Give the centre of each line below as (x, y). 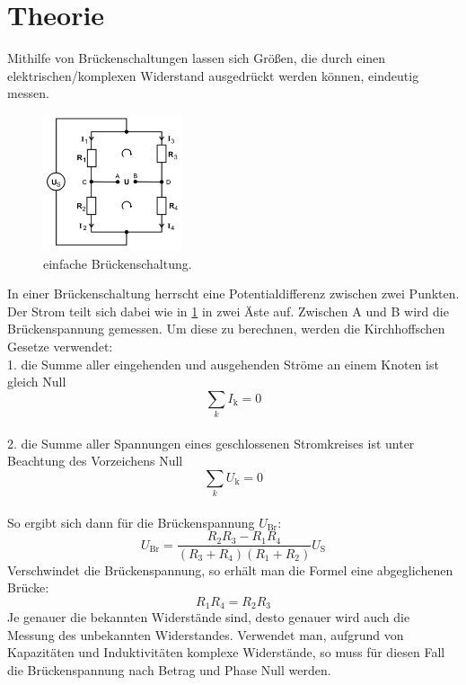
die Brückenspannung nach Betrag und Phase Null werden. (169, 669)
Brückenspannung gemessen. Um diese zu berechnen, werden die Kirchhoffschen (226, 329)
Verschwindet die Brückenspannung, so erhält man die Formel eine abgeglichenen (230, 569)
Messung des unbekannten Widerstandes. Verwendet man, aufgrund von (206, 634)
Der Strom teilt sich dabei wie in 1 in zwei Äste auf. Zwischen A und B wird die (228, 311)
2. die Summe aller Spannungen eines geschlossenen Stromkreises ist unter (211, 443)
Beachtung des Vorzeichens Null (95, 461)
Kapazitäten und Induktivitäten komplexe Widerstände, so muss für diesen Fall (226, 652)
